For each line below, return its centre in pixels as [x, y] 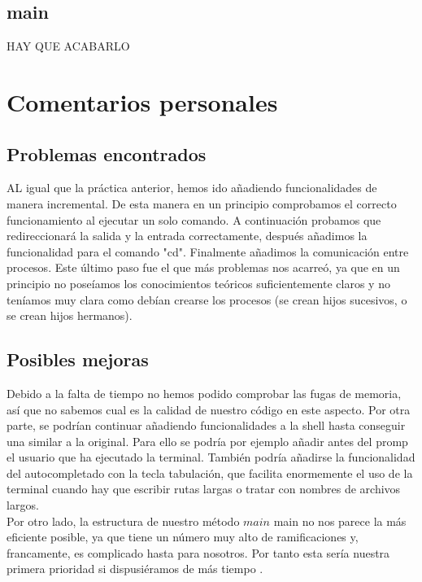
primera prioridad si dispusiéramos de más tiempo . [135, 569]
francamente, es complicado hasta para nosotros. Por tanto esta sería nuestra [198, 552]
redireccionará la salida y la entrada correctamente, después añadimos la [187, 236]
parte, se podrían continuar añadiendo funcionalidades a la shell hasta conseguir [206, 425]
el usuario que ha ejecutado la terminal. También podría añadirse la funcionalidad [211, 457]
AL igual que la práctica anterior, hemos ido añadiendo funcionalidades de [192, 188]
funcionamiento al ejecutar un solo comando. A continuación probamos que [194, 219]
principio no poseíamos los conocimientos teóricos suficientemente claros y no [198, 283]
